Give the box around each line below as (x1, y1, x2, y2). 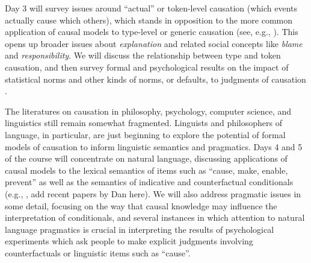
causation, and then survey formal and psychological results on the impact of (5, 60, 289, 73)
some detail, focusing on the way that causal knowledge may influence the (5, 199, 277, 212)
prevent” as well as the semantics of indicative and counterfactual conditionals (5, 176, 294, 188)
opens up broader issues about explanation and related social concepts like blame (5, 37, 303, 49)
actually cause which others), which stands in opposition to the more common (5, 13, 293, 26)
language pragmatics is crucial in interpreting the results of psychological (5, 223, 274, 235)
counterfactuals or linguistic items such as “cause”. (5, 246, 191, 259)
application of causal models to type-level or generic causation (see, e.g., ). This (5, 25, 298, 38)
